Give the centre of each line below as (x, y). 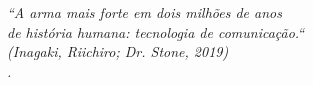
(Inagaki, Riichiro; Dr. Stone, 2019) (118, 51)
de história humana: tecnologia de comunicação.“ (156, 31)
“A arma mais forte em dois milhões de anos (144, 12)
